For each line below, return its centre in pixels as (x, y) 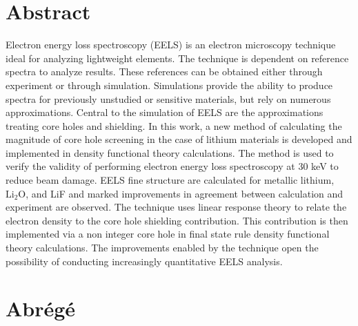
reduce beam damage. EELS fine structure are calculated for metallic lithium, (170, 180)
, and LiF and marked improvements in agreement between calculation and (185, 193)
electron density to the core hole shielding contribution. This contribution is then (177, 220)
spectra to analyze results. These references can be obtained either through (164, 71)
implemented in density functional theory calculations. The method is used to (170, 152)
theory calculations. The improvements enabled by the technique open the (162, 248)
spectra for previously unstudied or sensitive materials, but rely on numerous (168, 98)
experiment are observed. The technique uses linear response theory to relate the (176, 207)
